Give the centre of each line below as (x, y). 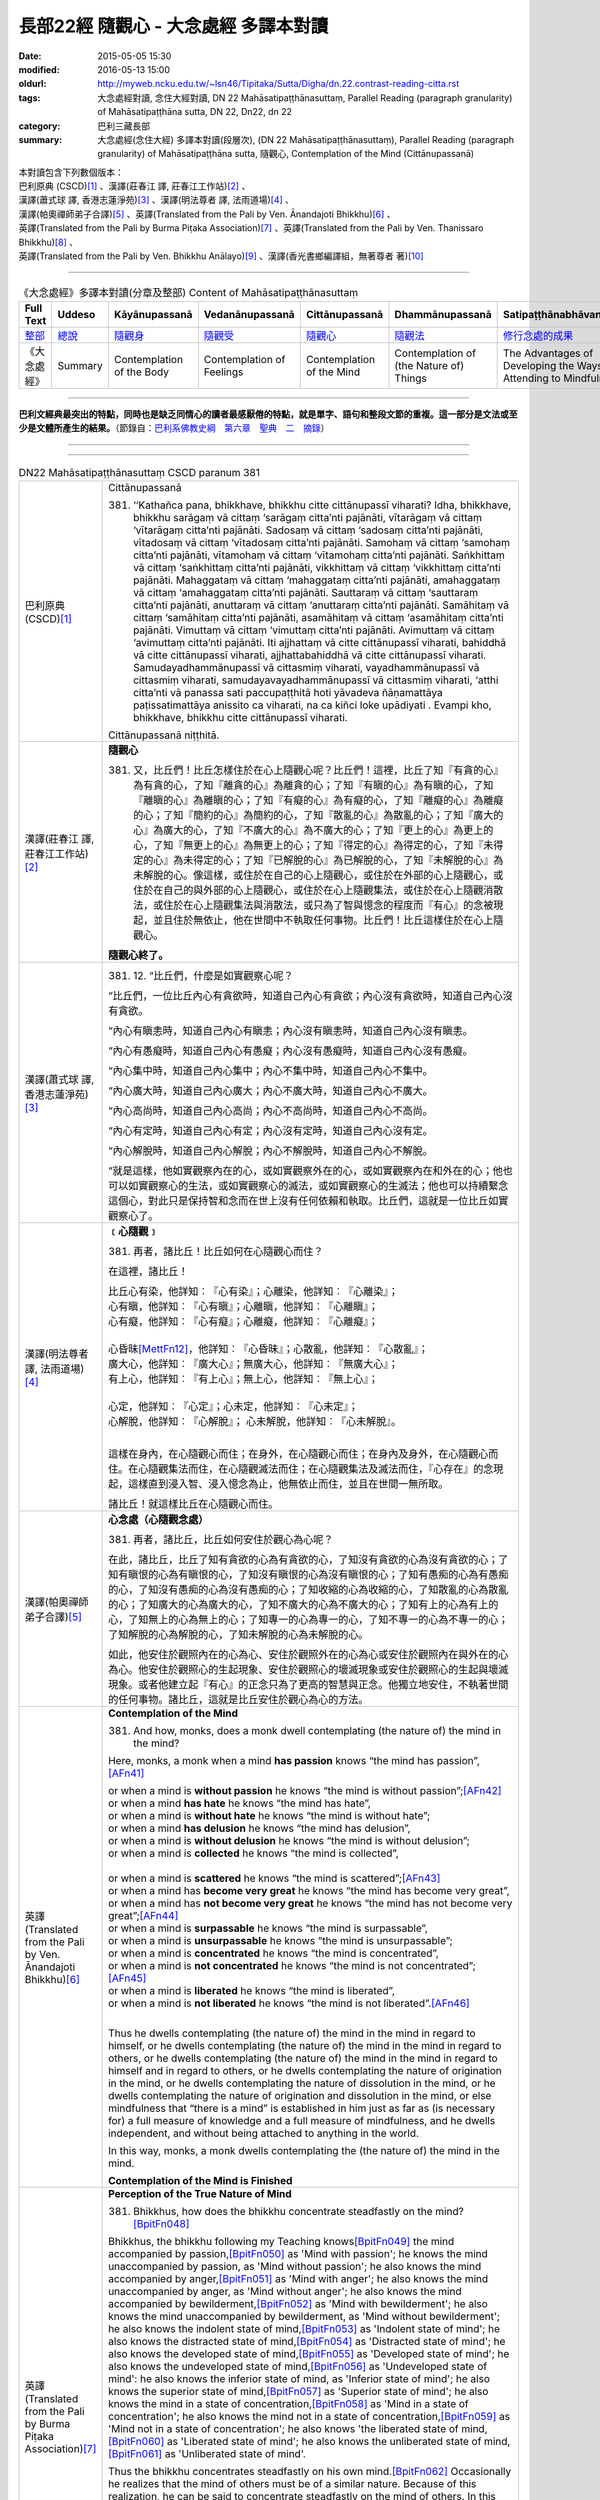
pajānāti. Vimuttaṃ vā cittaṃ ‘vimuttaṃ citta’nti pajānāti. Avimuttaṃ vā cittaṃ (314, 630)
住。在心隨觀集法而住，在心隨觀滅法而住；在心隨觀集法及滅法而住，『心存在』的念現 (306, 1468)
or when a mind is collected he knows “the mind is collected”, (253, 1853)
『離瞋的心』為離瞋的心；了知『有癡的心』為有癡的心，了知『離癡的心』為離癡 (318, 800)
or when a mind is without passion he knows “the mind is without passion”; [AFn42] (305, 1790)
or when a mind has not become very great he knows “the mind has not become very (310, 1903)
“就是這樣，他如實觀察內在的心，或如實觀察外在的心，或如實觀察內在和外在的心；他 (306, 1170)
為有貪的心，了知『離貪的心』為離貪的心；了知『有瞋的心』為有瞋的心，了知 (313, 785)
